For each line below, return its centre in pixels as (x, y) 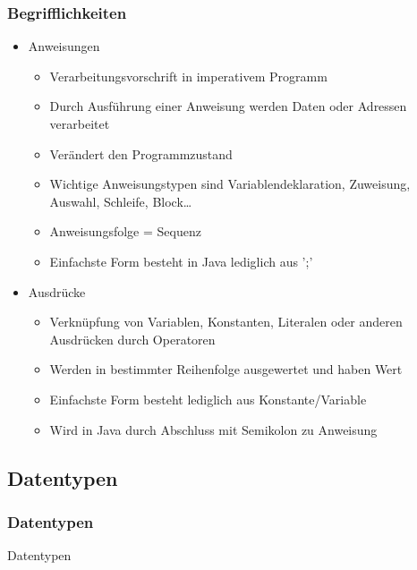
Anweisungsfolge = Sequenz (125, 231)
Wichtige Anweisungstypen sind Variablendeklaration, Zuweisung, (230, 184)
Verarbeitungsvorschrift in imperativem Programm (188, 76)
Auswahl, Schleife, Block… (121, 201)
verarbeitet (80, 123)
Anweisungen (64, 46)
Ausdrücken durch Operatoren (132, 339)
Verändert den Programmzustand (141, 153)
